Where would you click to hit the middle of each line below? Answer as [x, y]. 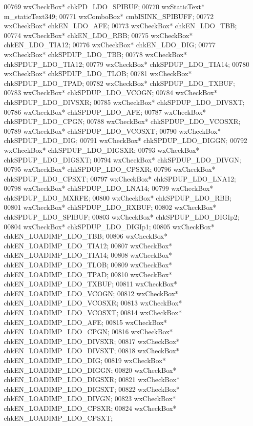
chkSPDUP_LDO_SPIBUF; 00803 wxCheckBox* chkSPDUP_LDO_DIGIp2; [122, 217]
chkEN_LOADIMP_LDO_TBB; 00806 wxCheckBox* [86, 236]
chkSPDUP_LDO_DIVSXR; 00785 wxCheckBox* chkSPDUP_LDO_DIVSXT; [124, 102]
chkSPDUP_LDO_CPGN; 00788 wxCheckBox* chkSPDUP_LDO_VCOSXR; [122, 121]
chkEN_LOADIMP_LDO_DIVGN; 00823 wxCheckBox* [90, 398]
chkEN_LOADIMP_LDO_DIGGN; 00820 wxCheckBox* [90, 370]
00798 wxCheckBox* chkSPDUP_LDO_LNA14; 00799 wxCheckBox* [109, 188]
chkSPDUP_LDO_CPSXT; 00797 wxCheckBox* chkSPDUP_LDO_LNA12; [120, 178]
